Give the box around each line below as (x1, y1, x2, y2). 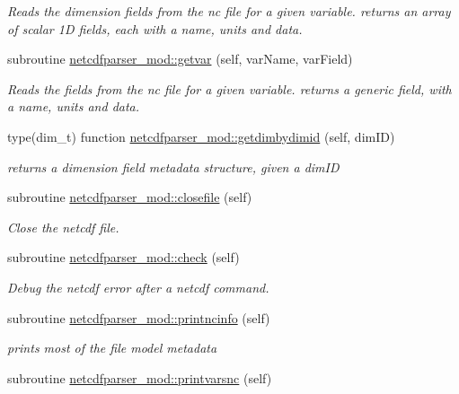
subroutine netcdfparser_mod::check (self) (7, 248, 240, 267)
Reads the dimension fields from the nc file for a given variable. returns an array (7, 2, 451, 20)
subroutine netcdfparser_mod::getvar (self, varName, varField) (7, 49, 353, 68)
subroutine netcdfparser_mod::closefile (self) (7, 188, 252, 206)
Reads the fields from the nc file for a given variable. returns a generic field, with (7, 79, 452, 98)
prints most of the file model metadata (7, 338, 217, 357)
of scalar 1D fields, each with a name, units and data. (7, 19, 303, 38)
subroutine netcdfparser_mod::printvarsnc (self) (7, 368, 272, 387)
